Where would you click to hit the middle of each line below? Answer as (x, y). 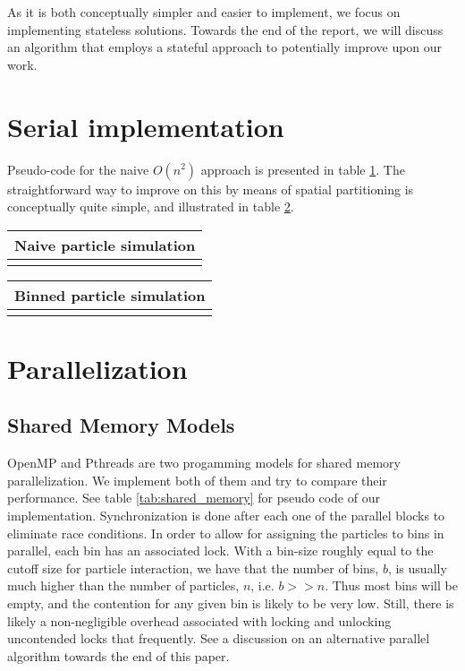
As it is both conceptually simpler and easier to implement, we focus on (204, 12)
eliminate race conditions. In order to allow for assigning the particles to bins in (226, 533)
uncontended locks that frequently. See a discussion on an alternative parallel (219, 638)
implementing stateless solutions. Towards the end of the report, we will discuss (225, 29)
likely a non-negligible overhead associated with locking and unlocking (199, 620)
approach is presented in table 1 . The (303, 169)
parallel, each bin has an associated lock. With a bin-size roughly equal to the (220, 551)
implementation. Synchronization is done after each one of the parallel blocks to (226, 516)
